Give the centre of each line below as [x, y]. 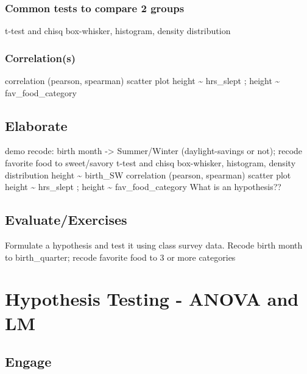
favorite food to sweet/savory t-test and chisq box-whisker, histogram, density [150, 163]
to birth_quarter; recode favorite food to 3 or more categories [120, 257]
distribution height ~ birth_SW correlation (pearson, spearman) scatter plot [148, 175]
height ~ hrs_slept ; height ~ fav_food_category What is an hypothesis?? [143, 187]
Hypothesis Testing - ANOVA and [152, 299]
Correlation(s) [40, 58]
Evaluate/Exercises [66, 220]
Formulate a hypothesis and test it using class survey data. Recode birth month [154, 245]
